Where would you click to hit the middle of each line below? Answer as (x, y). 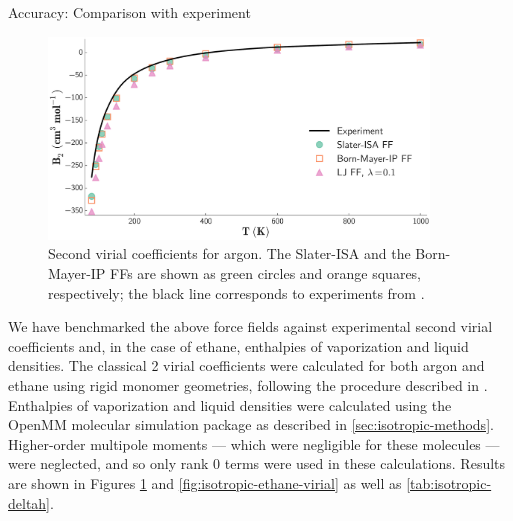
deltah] (29, 502)
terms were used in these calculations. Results (365, 463)
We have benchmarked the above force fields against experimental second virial (250, 326)
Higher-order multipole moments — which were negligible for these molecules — (254, 443)
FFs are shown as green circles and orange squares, (266, 273)
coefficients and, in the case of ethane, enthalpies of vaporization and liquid (238, 345)
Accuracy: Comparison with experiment (129, 12)
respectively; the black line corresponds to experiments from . (236, 292)
